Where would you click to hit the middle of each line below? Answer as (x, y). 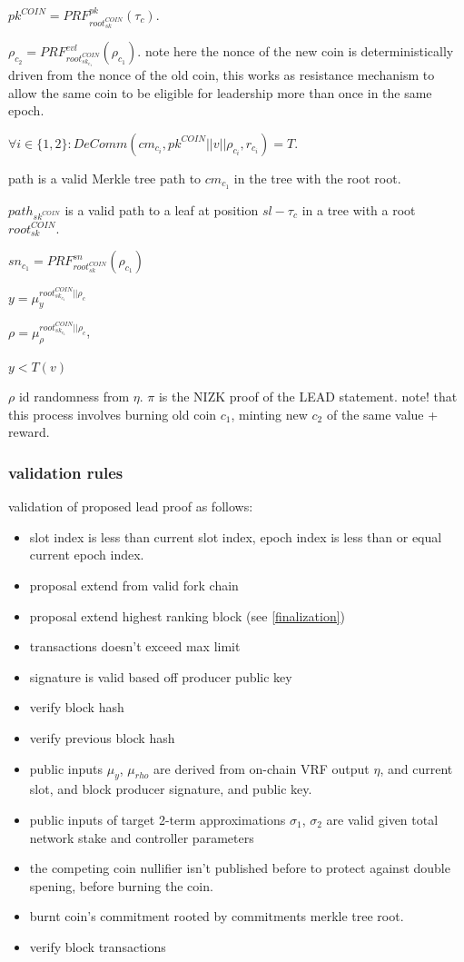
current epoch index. (87, 555)
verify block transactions (98, 946)
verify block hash (77, 707)
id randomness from (74, 397)
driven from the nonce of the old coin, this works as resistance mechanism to (222, 75)
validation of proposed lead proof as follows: (131, 506)
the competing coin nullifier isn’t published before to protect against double (240, 868)
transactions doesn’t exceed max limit (135, 646)
